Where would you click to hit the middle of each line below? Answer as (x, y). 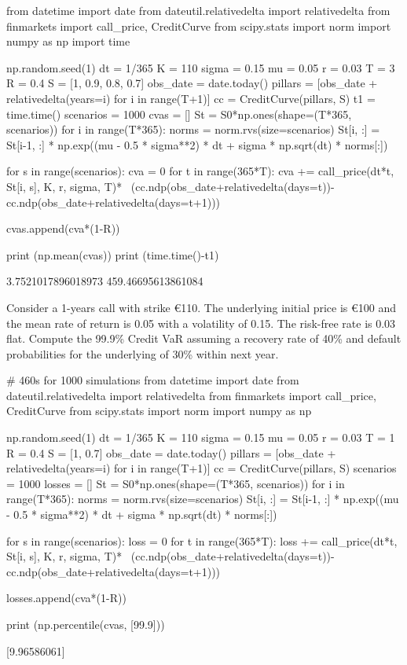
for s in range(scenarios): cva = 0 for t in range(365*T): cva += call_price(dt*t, (200, 171)
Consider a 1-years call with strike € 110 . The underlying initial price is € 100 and (202, 307)
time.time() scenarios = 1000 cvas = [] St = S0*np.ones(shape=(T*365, (179, 114)
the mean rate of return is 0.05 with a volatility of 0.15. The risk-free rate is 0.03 (201, 323)
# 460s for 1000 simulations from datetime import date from (153, 380)
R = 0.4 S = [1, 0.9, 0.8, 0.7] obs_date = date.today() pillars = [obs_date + (192, 83)
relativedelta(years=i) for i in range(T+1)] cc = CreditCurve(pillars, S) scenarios (202, 468)
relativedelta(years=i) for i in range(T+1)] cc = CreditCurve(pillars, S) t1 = (191, 98)
